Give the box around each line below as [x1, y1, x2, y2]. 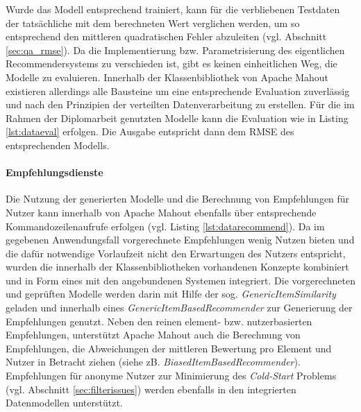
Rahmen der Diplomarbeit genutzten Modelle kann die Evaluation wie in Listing [6, 110, 349, 125]
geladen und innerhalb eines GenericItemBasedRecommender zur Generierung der [6, 300, 353, 315]
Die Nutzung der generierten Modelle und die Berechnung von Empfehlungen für [6, 191, 350, 206]
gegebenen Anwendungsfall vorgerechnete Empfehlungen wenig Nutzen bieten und [6, 232, 355, 247]
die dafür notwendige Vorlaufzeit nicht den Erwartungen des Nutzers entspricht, [6, 246, 346, 260]
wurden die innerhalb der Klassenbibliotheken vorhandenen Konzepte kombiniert [6, 259, 349, 274]
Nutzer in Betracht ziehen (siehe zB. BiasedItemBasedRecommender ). [6, 354, 301, 369]
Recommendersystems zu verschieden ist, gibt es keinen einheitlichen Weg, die [6, 56, 337, 71]
